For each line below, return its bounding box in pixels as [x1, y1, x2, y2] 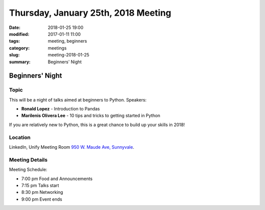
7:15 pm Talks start [21, 182, 59, 188]
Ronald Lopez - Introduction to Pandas [21, 106, 100, 112]
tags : [9, 38, 20, 44]
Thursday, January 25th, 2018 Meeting [9, 7, 171, 18]
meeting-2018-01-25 [48, 52, 89, 58]
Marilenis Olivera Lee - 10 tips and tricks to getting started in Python [21, 113, 160, 119]
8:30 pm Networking [21, 189, 63, 195]
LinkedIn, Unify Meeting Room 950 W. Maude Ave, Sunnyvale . [9, 144, 134, 150]
